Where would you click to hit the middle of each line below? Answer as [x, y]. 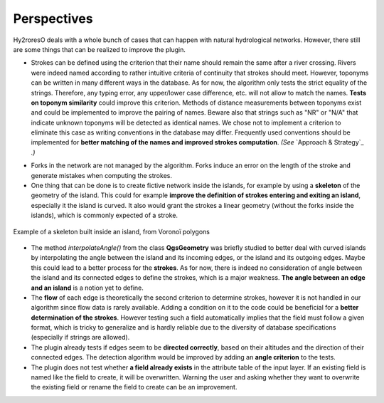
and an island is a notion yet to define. [87, 288]
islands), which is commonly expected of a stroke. [104, 215]
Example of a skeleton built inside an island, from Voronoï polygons [111, 231]
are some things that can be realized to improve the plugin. [100, 49]
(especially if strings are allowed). [80, 337]
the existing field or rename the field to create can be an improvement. [134, 387]
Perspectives [53, 19]
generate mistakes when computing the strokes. [101, 175]
